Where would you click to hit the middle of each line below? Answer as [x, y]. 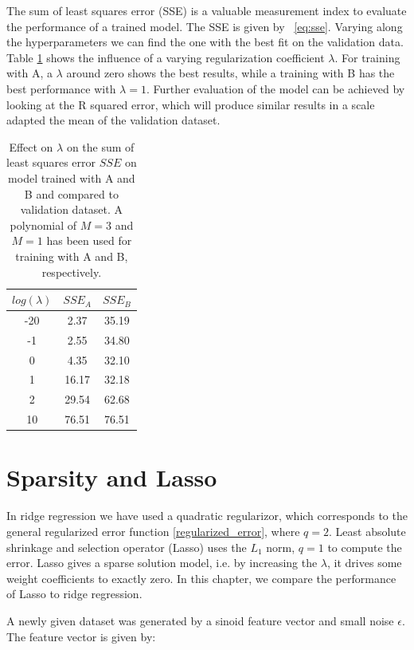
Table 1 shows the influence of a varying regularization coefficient [166, 57]
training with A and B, [72, 256]
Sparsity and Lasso [112, 477]
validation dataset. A [72, 209]
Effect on [31, 146]
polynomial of [43, 225]
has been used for [89, 240]
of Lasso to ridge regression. [74, 594]
